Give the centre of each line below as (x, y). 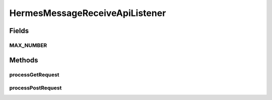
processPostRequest (36, 88)
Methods (24, 60)
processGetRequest (35, 74)
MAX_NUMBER (28, 45)
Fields (19, 31)
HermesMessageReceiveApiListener (88, 13)
